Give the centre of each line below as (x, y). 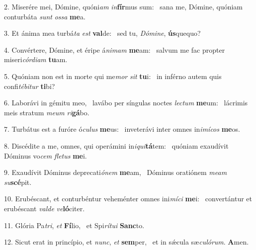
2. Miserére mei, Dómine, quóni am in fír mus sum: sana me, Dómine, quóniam (124, 6)
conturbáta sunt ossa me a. (45, 16)
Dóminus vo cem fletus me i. (45, 155)
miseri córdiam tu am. (36, 59)
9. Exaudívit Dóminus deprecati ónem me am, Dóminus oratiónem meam (116, 172)
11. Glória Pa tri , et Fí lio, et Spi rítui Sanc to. (74, 225)
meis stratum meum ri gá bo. (47, 112)
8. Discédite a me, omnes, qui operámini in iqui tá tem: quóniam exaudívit (116, 145)
